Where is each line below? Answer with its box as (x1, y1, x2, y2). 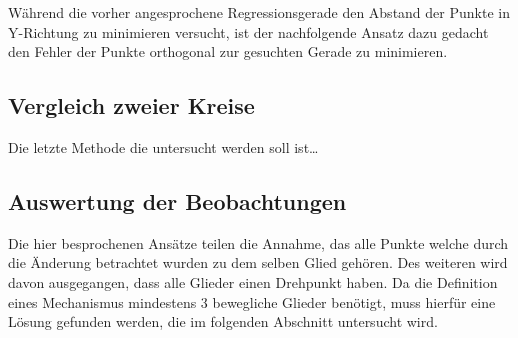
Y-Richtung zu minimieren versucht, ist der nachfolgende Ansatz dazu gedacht (8, 21, 489, 42)
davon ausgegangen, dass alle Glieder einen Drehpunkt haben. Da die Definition (8, 271, 498, 292)
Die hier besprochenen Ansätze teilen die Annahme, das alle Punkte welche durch (8, 232, 509, 253)
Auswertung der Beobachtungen (8, 185, 347, 216)
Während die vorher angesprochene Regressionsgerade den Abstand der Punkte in (8, 2, 510, 22)
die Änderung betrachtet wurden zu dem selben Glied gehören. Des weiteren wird (8, 252, 508, 273)
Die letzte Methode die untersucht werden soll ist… (8, 136, 319, 157)
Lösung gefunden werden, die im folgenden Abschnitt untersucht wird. (8, 311, 438, 332)
